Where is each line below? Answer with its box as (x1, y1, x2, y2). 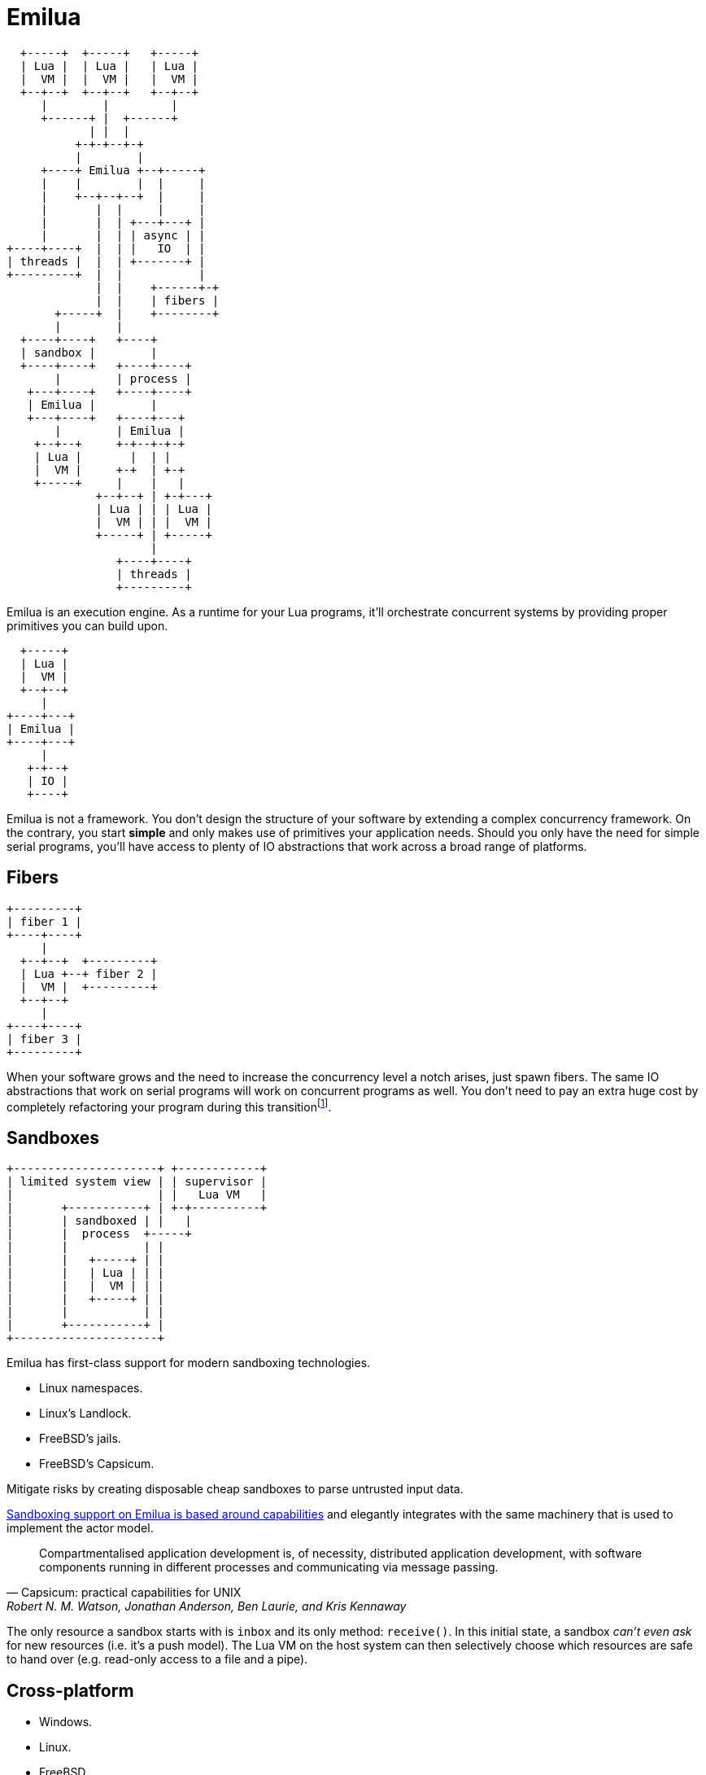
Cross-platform (7, 1680, 134, 1701)
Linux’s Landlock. (39, 1406, 132, 1421)
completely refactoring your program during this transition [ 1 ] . (7, 1097, 332, 1114)
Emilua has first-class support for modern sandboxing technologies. (7, 1356, 371, 1370)
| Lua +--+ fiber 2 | (20, 966, 158, 980)
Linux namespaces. (39, 1381, 143, 1396)
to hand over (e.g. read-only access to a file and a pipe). (7, 1652, 308, 1667)
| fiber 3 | (7, 1032, 82, 1045)
